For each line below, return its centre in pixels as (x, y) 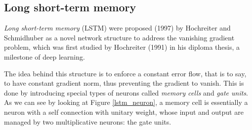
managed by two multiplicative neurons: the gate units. (88, 121)
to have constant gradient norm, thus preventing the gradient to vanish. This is (124, 83)
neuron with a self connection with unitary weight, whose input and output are (124, 112)
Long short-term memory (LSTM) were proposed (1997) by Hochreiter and (117, 28)
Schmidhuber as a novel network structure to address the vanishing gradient (119, 37)
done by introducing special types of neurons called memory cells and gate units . (126, 92)
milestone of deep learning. (44, 56)
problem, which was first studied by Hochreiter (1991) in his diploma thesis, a (122, 47)
